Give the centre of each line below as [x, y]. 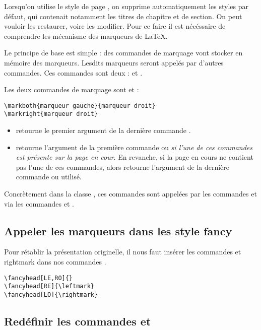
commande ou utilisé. [49, 177]
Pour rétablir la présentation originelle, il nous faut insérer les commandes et [123, 252]
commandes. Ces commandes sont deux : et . [73, 72]
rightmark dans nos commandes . [55, 262]
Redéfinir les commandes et [78, 321]
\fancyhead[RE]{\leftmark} [49, 286]
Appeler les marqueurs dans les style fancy [118, 230]
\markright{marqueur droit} [51, 114]
